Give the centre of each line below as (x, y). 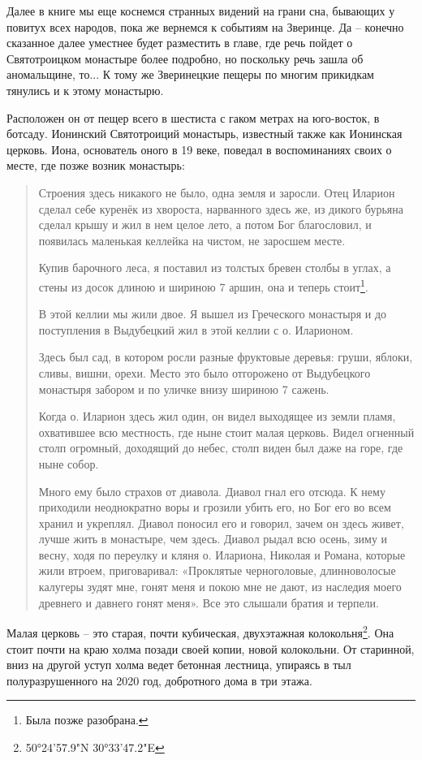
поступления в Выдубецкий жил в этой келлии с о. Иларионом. (196, 329)
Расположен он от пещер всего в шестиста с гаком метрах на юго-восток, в (193, 117)
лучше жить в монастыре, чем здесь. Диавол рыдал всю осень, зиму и (213, 539)
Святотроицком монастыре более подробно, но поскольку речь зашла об (185, 58)
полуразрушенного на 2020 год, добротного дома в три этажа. (159, 680)
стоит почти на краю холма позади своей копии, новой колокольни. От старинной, (211, 648)
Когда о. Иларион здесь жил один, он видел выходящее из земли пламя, (217, 416)
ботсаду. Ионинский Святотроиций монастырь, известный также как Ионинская (205, 134)
